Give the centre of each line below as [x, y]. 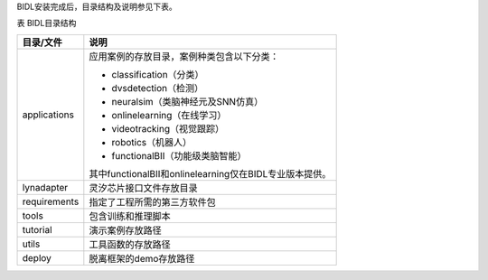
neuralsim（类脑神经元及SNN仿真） [188, 101]
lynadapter [45, 187]
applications [48, 115]
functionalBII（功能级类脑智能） [179, 155]
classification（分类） [158, 74]
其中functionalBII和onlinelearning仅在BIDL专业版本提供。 [210, 173]
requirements [51, 201]
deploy [37, 257]
